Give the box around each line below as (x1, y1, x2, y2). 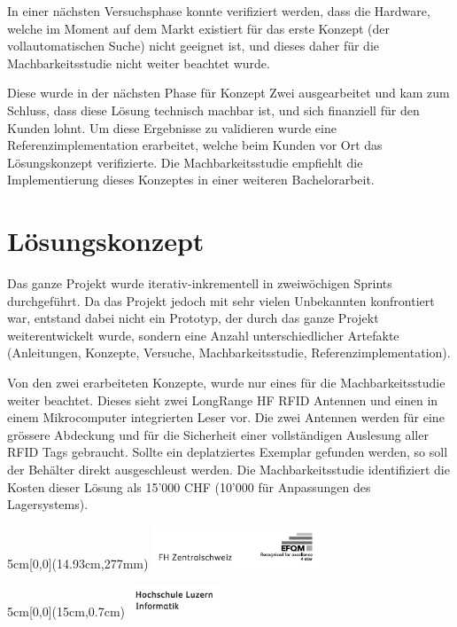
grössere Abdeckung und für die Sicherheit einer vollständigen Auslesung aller (7, 425, 429, 443)
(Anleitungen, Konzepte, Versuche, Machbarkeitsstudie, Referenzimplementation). (7, 343, 451, 362)
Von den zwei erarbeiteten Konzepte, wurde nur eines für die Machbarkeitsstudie (7, 373, 445, 392)
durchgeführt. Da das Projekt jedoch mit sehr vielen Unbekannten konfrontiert (7, 291, 435, 310)
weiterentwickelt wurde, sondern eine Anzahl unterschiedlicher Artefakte (7, 325, 399, 344)
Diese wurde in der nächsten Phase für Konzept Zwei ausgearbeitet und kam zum (7, 83, 450, 102)
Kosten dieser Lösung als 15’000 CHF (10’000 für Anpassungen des (7, 477, 371, 496)
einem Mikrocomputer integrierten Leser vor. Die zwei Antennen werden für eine (7, 408, 445, 427)
